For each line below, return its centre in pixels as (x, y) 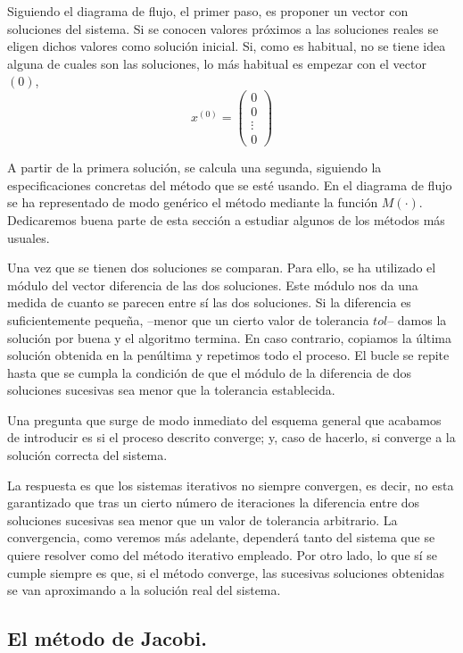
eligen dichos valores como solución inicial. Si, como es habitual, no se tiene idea (227, 46)
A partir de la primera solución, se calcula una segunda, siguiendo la (194, 167)
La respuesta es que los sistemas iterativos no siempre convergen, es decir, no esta (231, 485)
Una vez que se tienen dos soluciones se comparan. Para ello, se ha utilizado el (222, 268)
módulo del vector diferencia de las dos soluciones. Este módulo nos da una (213, 285)
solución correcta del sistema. (87, 455)
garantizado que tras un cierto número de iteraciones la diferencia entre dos (214, 502)
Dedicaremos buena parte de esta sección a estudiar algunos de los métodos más (226, 219)
